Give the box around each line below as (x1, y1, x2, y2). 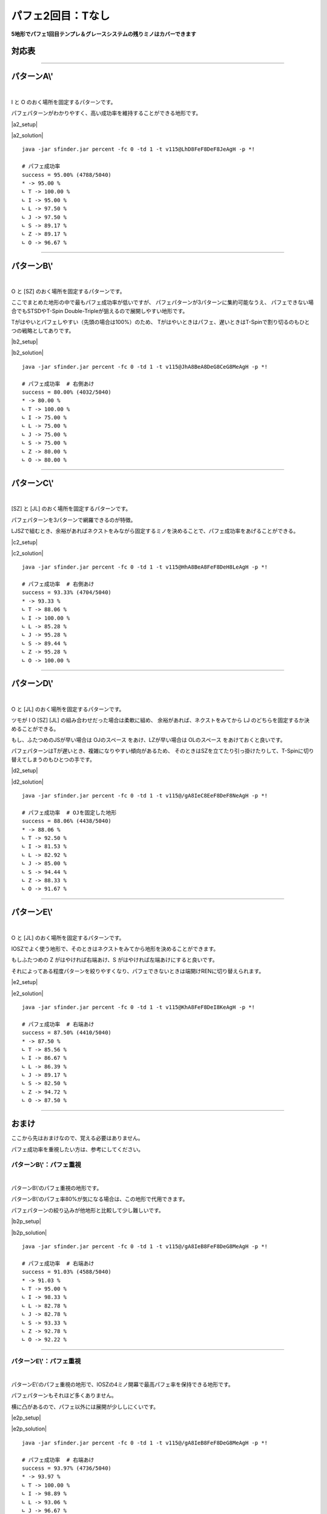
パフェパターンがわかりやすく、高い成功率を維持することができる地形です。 (11, 110, 202, 117)
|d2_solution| (11, 778, 44, 785)
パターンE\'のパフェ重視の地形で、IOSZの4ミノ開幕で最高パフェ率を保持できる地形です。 (11, 1381, 234, 1388)
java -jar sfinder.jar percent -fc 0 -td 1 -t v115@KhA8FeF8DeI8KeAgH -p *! (22, 1003, 256, 1011)
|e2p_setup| (11, 1414, 41, 1421)
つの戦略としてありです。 (11, 327, 74, 334)
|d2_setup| (11, 767, 38, 775)
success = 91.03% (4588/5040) (22, 1269, 112, 1275)
